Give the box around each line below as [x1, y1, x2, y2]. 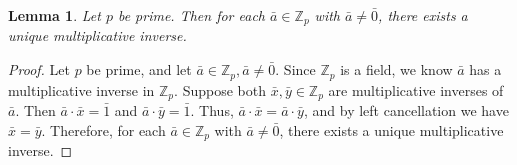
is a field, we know [340, 59, 453, 80]
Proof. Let [8, 59, 70, 80]
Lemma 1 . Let [8, 5, 101, 25]
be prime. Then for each [117, 5, 266, 25]
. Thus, [190, 99, 234, 120]
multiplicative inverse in [8, 79, 155, 100]
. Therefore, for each [41, 119, 166, 140]
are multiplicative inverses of [328, 79, 504, 100]
